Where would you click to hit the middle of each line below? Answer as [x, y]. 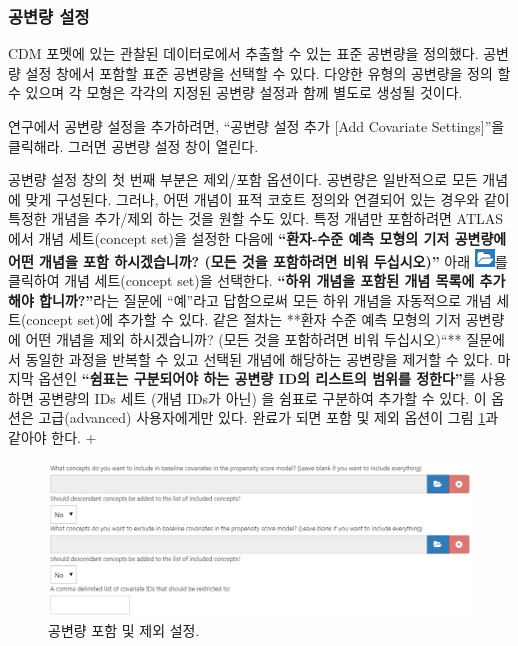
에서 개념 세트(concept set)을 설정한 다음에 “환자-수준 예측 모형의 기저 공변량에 [257, 237]
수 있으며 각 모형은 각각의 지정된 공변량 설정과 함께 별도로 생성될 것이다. [235, 92]
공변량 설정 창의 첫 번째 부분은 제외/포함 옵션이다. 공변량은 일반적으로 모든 [243, 179]
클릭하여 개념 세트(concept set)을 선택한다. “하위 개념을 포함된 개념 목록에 [241, 280]
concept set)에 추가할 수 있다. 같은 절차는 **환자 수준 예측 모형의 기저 [244, 319]
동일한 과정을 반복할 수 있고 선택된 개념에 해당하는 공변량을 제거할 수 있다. [259, 358]
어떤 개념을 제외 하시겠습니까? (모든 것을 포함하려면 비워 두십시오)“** [243, 338]
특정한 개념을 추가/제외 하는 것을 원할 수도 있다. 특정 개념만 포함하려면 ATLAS [256, 218]
